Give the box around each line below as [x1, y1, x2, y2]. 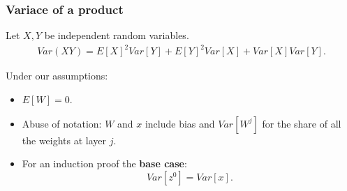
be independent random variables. [44, 28, 189, 43]
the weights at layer [22, 132, 107, 147]
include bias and [145, 116, 215, 130]
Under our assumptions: [6, 68, 108, 83]
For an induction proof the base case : [22, 156, 187, 171]
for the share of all [262, 116, 341, 130]
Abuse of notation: [22, 116, 102, 130]
